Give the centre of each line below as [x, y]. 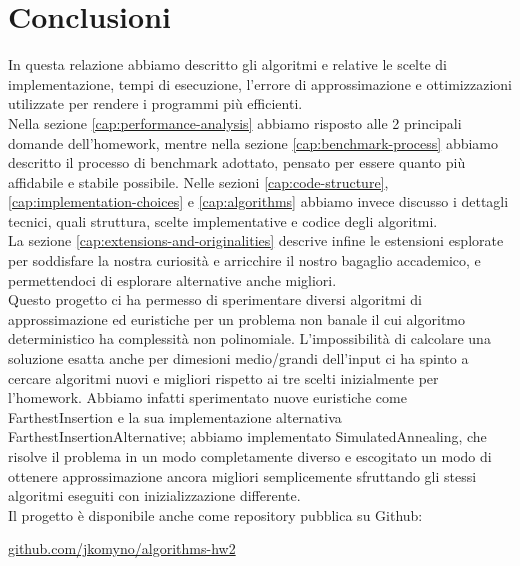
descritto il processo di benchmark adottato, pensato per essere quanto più [237, 162]
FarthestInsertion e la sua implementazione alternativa [175, 416]
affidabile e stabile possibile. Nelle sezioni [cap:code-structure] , [198, 181]
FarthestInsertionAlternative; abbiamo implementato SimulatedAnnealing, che [247, 436]
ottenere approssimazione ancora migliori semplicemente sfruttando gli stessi [242, 475]
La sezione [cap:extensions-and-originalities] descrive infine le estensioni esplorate [256, 240]
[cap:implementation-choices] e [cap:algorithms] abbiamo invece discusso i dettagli [258, 201]
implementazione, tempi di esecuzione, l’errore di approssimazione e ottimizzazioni [260, 83]
